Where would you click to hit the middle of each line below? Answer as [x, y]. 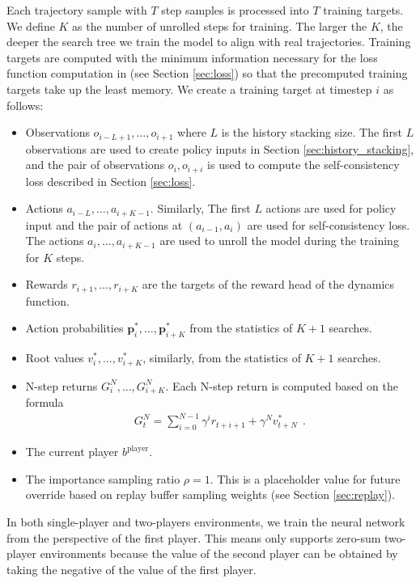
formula [45, 402]
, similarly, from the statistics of [222, 358]
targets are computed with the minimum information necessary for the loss [192, 57]
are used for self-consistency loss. [329, 224]
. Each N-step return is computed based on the [282, 385]
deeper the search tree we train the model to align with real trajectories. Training [209, 42]
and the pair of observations [95, 165]
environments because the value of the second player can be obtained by [219, 553]
